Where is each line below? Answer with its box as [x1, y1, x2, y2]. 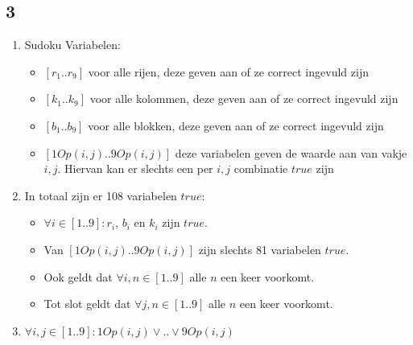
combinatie [233, 160, 288, 177]
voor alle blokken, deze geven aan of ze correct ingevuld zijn [88, 117, 384, 133]
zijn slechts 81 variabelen [198, 240, 321, 257]
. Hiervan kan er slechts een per [57, 160, 213, 177]
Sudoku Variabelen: [24, 36, 121, 53]
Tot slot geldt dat [43, 295, 131, 312]
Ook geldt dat [43, 268, 113, 285]
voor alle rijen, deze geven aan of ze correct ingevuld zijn [88, 63, 369, 80]
